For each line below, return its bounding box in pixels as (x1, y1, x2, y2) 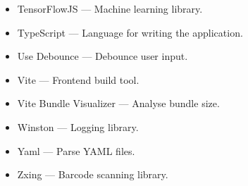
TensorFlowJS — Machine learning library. (17, 1, 203, 15)
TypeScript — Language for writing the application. (17, 25, 243, 39)
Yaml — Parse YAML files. (17, 143, 135, 158)
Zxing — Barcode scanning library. (17, 167, 168, 182)
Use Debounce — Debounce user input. (17, 49, 188, 63)
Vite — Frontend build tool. (17, 72, 139, 87)
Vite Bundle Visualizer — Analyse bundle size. (17, 96, 220, 111)
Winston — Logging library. (17, 119, 139, 134)
